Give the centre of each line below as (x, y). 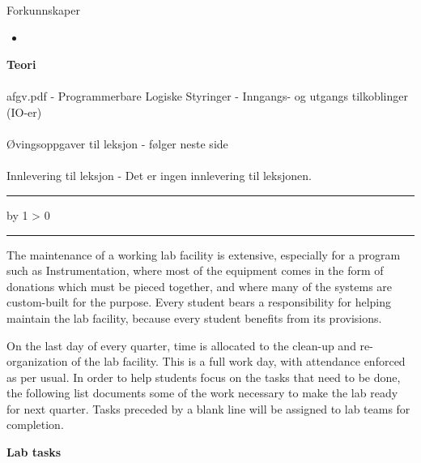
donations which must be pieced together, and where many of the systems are (200, 286)
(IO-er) (24, 111)
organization (37, 361)
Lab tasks (34, 452)
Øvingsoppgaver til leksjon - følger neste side (117, 144)
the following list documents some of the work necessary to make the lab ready (202, 393)
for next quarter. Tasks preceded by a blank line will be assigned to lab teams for (208, 408)
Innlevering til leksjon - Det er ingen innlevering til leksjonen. (159, 176)
